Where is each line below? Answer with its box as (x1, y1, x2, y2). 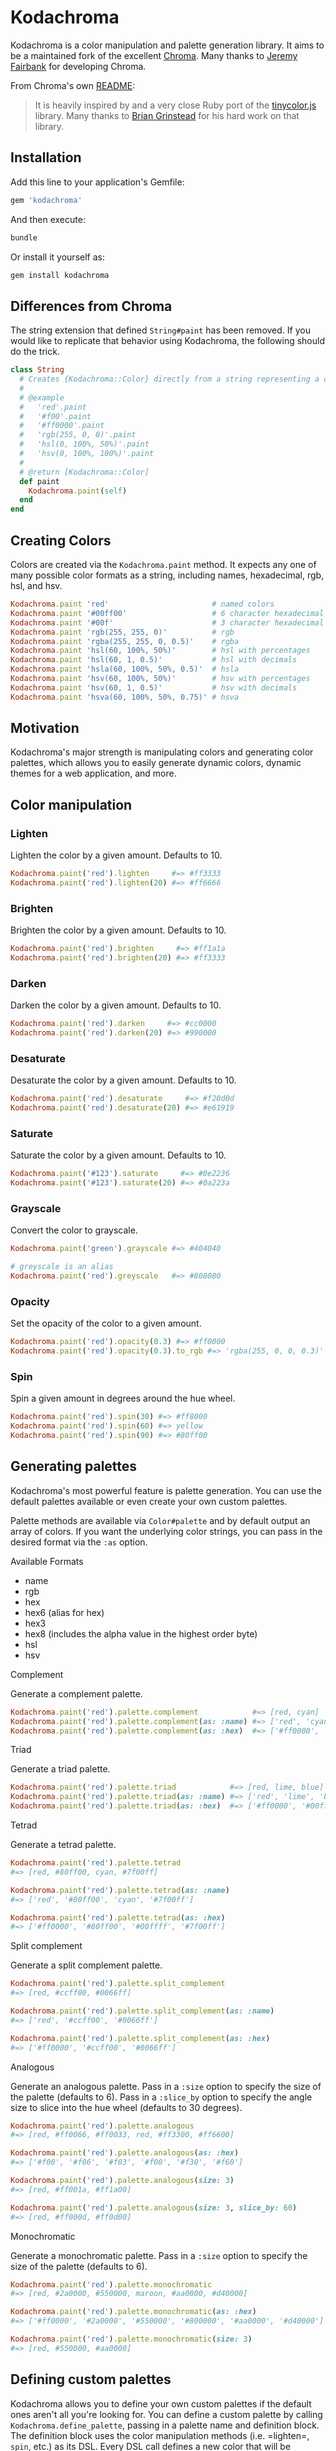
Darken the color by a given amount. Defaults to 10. (10, 999, 222, 1011)
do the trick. (10, 346, 60, 358)
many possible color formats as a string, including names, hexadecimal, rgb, (10, 569, 325, 581)
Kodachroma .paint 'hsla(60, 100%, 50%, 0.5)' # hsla (10, 664, 240, 675)
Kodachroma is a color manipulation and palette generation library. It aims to (10, 39, 325, 51)
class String (10, 365, 65, 375)
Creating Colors (10, 532, 112, 549)
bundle (10, 232, 38, 243)
